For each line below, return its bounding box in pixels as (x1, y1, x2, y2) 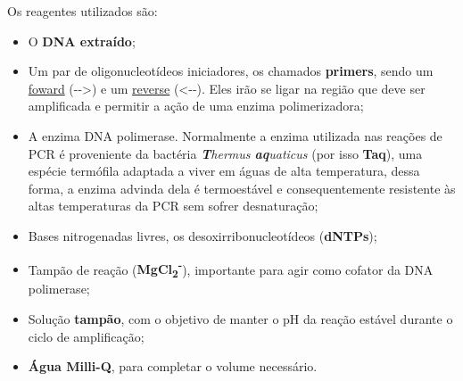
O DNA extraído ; (28, 31, 136, 50)
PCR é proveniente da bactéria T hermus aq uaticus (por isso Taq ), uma (28, 144, 423, 162)
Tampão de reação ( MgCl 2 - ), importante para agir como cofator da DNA (28, 257, 434, 280)
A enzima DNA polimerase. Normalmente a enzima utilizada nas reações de (28, 126, 442, 145)
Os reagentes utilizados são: (7, 2, 158, 20)
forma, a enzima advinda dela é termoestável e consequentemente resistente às (28, 178, 456, 197)
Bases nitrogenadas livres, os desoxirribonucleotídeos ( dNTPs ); (28, 226, 377, 244)
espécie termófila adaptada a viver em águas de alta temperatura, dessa (28, 162, 420, 180)
